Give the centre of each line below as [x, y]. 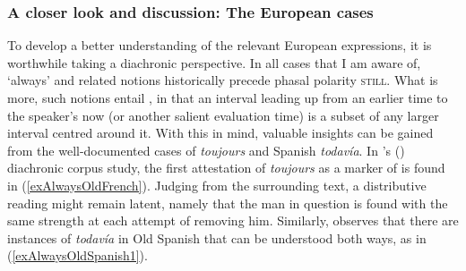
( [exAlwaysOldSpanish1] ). [78, 255]
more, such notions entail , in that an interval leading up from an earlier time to [228, 97]
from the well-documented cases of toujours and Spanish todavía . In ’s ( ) [206, 150]
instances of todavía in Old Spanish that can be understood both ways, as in [217, 237]
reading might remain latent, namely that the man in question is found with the [228, 203]
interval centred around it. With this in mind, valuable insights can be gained [220, 133]
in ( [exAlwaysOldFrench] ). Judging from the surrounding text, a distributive [217, 185]
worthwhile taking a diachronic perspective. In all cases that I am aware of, [214, 62]
